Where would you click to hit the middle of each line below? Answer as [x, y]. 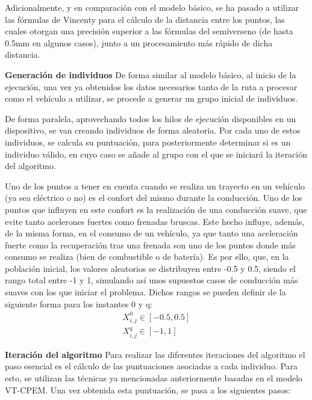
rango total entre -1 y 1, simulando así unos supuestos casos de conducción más [151, 280]
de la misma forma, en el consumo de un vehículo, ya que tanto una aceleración [151, 233]
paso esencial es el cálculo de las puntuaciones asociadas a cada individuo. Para [151, 366]
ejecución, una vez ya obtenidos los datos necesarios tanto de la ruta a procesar [151, 86]
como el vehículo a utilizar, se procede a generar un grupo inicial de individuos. [151, 98]
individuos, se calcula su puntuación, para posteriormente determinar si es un [148, 142]
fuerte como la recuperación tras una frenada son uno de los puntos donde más [150, 245]
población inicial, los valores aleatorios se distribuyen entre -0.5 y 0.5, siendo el [150, 268]
